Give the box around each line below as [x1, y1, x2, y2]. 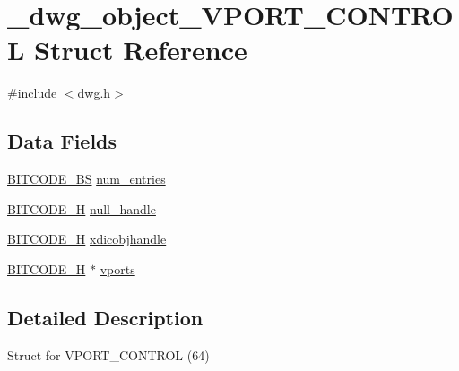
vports [100, 259, 135, 278]
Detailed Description [7, 303, 204, 331]
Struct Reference [34, 31, 247, 68]
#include [7, 83, 57, 102]
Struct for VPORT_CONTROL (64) [7, 345, 210, 364]
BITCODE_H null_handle [7, 199, 156, 218]
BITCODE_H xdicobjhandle [7, 229, 167, 248]
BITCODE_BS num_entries [7, 169, 166, 188]
